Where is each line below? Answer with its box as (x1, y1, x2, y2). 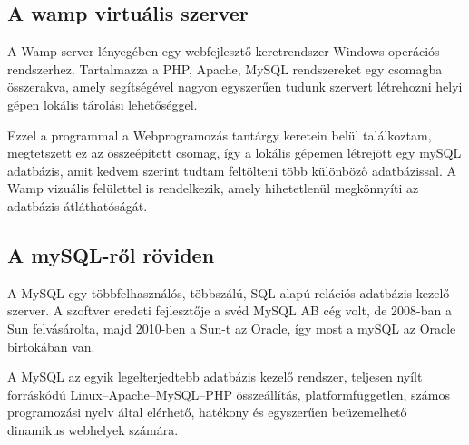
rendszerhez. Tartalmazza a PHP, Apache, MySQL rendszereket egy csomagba (7, 59, 443, 78)
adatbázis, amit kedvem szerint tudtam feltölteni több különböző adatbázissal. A (7, 160, 457, 179)
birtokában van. (7, 336, 95, 355)
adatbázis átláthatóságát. (7, 196, 148, 215)
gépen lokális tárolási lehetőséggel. (7, 94, 198, 113)
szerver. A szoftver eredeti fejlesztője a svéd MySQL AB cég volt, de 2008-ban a (7, 301, 452, 320)
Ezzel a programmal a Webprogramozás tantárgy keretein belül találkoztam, (7, 125, 432, 144)
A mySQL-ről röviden (7, 240, 215, 268)
